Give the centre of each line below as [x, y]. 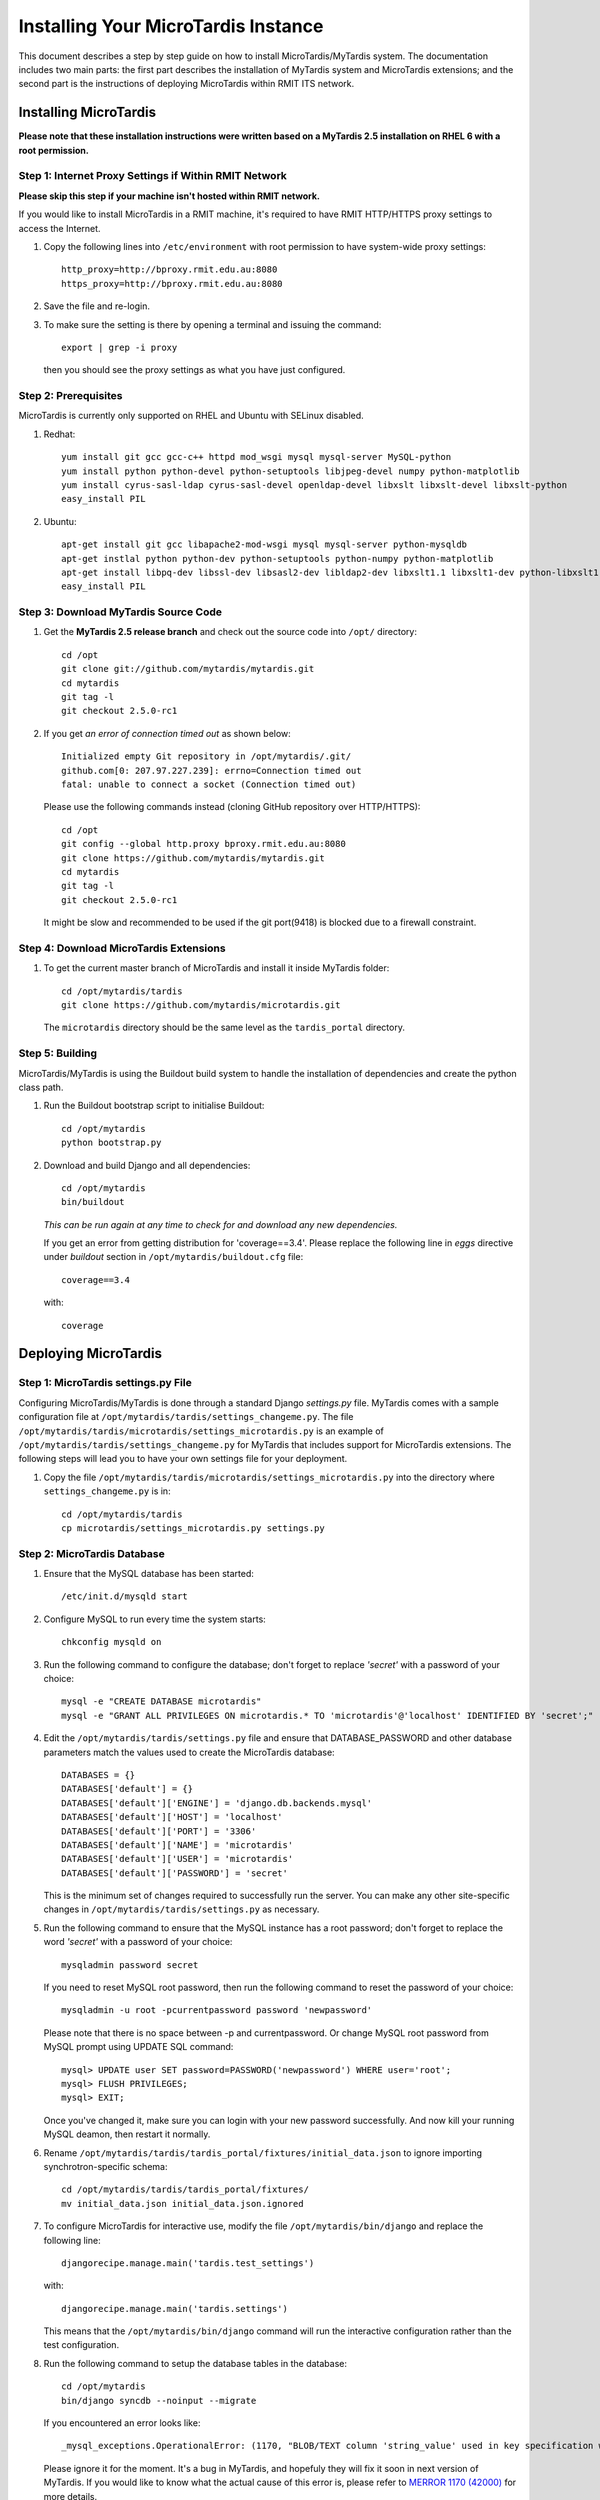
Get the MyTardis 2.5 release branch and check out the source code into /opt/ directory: [230, 632]
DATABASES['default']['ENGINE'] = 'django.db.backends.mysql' [217, 1803]
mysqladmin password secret [130, 1964]
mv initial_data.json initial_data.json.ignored [182, 2203]
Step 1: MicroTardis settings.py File [105, 1383]
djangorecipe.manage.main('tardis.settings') [175, 2308]
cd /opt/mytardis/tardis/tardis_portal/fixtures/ [185, 2189]
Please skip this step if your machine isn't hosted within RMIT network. [169, 196]
